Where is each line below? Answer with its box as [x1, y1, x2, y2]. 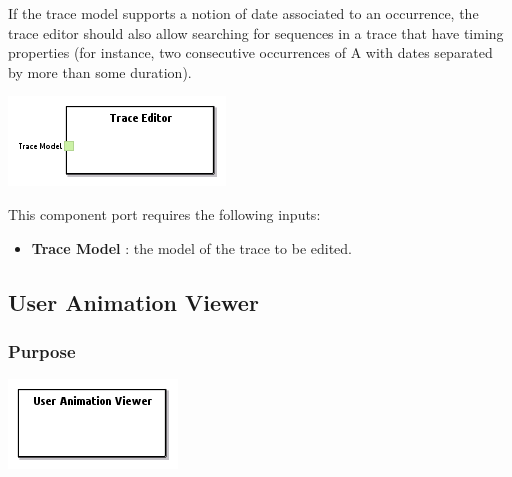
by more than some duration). [8, 61, 192, 82]
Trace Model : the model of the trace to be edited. [31, 237, 352, 258]
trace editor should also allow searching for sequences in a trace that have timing [8, 22, 504, 43]
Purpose [8, 338, 76, 363]
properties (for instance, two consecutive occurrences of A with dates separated [8, 42, 493, 63]
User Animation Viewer [8, 286, 259, 317]
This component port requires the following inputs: [8, 203, 321, 224]
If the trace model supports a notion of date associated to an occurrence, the [8, 3, 479, 23]
